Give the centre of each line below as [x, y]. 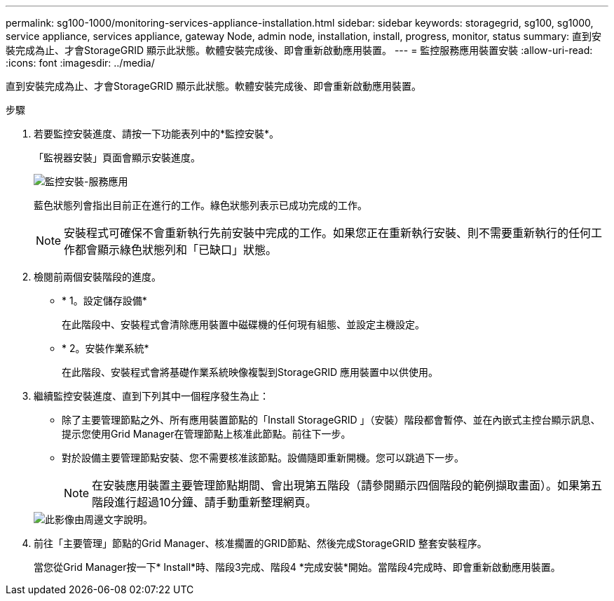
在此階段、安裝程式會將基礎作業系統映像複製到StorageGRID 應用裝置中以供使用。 [250, 372]
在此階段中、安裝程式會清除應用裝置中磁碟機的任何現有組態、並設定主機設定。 [243, 324]
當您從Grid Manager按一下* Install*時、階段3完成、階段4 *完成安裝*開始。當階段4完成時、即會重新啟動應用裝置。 [297, 567]
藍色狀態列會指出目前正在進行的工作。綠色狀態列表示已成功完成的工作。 [200, 205]
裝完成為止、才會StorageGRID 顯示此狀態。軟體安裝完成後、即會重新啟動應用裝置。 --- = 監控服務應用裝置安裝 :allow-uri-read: [299, 50]
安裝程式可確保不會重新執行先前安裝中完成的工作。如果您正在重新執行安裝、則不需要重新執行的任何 [328, 233]
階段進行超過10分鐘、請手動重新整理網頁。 [204, 502]
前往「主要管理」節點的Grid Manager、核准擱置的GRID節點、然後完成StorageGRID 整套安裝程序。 [260, 543]
